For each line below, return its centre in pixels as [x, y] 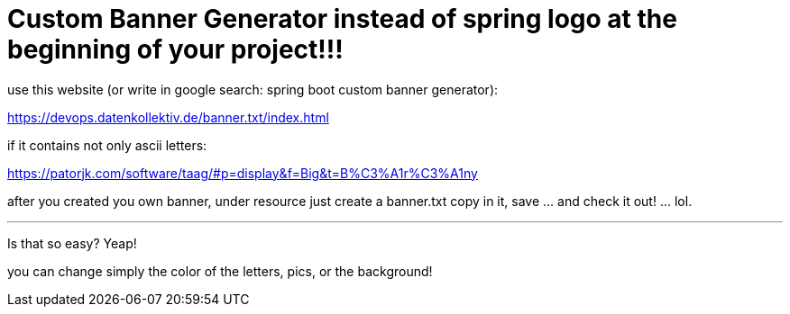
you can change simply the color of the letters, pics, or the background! [220, 271]
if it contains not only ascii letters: [107, 145]
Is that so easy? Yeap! [72, 243]
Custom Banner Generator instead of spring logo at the [342, 19]
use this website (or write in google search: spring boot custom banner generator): [253, 89]
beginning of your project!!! [175, 49]
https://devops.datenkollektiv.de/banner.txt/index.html [168, 117]
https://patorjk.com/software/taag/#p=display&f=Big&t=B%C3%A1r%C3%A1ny [243, 173]
